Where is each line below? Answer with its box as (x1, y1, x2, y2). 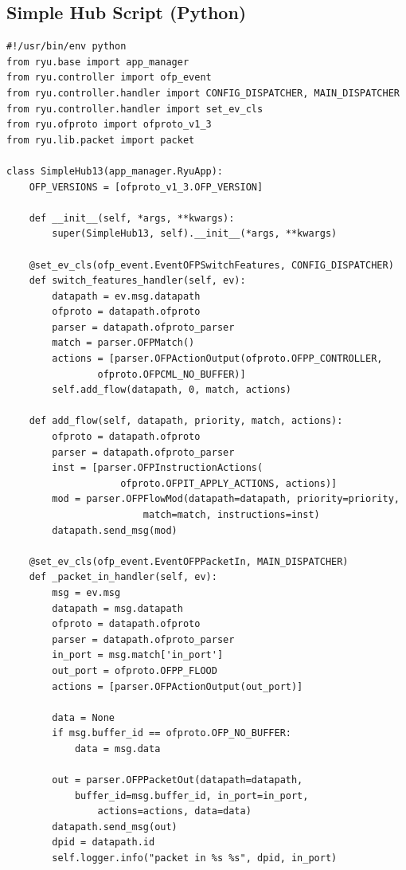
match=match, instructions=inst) (142, 509, 320, 521)
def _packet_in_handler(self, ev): (29, 571, 217, 583)
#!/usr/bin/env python (6, 41, 127, 53)
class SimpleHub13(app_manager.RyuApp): (6, 165, 224, 177)
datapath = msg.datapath (52, 602, 183, 614)
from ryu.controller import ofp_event (6, 72, 212, 84)
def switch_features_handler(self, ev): (29, 275, 246, 287)
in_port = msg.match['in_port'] (52, 649, 224, 661)
